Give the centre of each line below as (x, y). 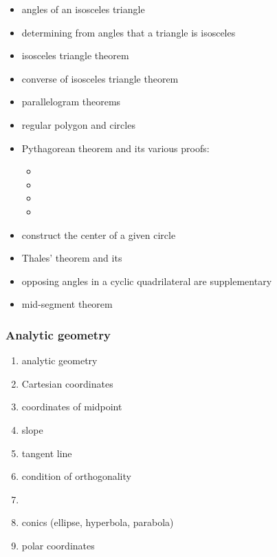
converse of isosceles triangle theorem (100, 78)
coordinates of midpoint (72, 407)
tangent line (47, 453)
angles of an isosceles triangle (83, 9)
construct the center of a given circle (99, 234)
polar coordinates (58, 545)
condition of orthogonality (76, 476)
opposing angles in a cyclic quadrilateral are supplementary (147, 281)
